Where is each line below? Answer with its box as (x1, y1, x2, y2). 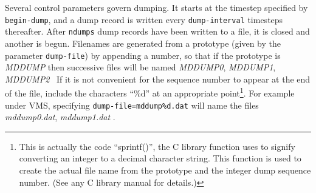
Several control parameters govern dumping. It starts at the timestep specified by (5, 1, 308, 13)
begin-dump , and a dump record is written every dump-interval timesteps (5, 13, 283, 25)
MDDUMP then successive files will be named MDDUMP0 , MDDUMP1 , (5, 61, 276, 73)
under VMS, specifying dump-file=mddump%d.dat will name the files (5, 98, 259, 111)
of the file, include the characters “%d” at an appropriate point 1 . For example (5, 85, 295, 99)
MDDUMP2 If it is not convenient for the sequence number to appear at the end (5, 72, 311, 85)
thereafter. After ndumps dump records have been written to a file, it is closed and (5, 25, 310, 38)
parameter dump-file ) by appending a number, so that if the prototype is (5, 49, 281, 61)
